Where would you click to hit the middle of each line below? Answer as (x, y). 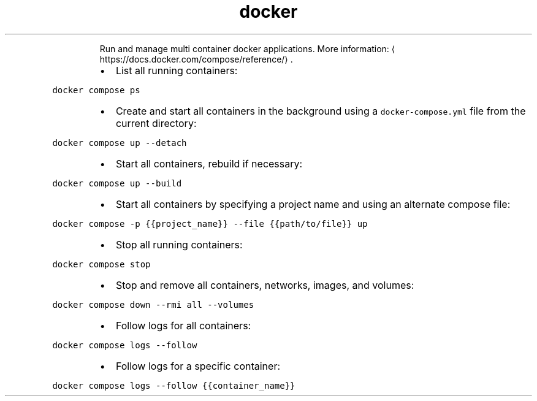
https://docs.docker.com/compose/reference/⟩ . (196, 59)
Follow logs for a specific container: (198, 366)
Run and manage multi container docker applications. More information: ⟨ (247, 48)
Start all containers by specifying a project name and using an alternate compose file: (313, 204)
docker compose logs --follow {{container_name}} (174, 385)
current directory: (156, 123)
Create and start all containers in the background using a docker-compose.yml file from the (321, 111)
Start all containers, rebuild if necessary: (209, 163)
